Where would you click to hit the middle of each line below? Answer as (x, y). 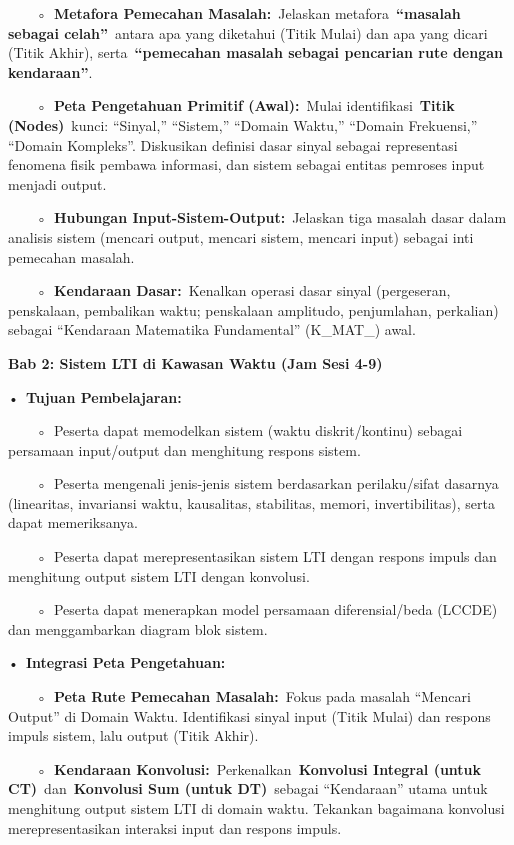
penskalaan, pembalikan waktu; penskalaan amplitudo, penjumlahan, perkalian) (253, 309)
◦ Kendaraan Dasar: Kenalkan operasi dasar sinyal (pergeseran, (243, 290)
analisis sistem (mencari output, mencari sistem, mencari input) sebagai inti (241, 236)
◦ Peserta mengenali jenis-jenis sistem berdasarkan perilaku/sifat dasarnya (267, 483)
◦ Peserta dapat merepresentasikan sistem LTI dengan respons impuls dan (266, 556)
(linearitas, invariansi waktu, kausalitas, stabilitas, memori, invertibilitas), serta (251, 502)
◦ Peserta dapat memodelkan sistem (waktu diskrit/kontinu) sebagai (249, 430)
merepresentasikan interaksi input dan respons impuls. (175, 827)
